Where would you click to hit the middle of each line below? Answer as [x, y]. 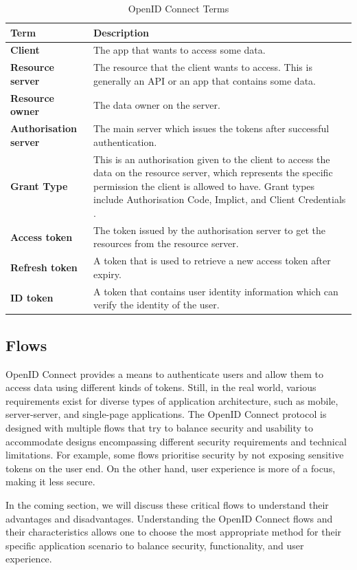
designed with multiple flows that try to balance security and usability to [160, 427]
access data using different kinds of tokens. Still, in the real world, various [161, 387]
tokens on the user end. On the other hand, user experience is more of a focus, [171, 468]
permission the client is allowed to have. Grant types [204, 186]
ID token [32, 298]
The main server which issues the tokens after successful [211, 128]
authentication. [125, 141]
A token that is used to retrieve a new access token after [212, 261]
